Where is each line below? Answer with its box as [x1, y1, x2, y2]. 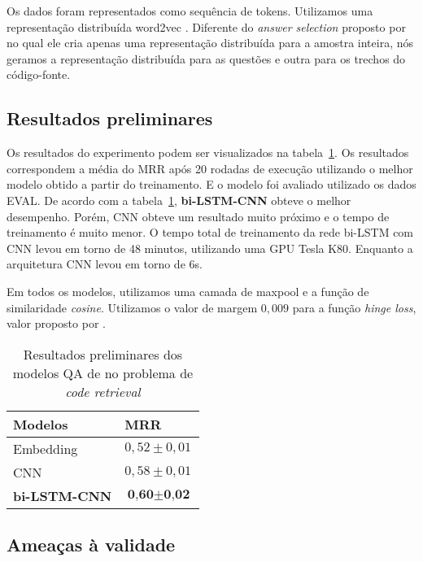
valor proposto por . [7, 315, 106, 332]
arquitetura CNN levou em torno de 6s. [7, 255, 203, 272]
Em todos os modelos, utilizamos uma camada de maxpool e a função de [7, 282, 369, 299]
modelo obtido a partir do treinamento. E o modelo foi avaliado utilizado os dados [7, 176, 416, 193]
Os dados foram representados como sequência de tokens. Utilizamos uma [7, 2, 373, 19]
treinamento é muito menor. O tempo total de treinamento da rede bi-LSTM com [7, 224, 414, 241]
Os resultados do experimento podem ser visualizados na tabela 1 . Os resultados [7, 144, 409, 161]
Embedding [13, 438, 78, 458]
